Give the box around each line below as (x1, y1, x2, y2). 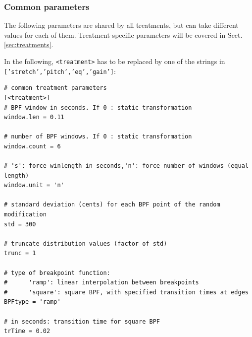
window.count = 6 (4, 142, 61, 150)
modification (4, 211, 47, 218)
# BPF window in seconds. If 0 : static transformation (4, 104, 192, 111)
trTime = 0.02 (4, 328, 50, 335)
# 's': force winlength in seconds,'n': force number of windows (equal (4, 162, 249, 170)
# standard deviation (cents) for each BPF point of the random (4, 201, 220, 208)
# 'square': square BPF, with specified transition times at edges (4, 288, 249, 296)
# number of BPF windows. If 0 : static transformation (4, 133, 192, 140)
